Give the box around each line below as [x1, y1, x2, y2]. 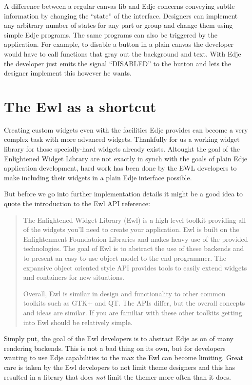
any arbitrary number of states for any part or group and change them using [4, 20, 233, 30]
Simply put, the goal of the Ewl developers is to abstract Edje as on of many [4, 333, 233, 344]
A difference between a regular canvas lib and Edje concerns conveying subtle [4, 1, 235, 11]
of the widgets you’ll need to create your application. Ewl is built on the [23, 224, 239, 234]
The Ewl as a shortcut [4, 96, 156, 116]
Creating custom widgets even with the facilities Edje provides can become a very [4, 124, 248, 135]
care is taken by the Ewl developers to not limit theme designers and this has [4, 362, 235, 372]
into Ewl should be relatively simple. [23, 317, 133, 327]
